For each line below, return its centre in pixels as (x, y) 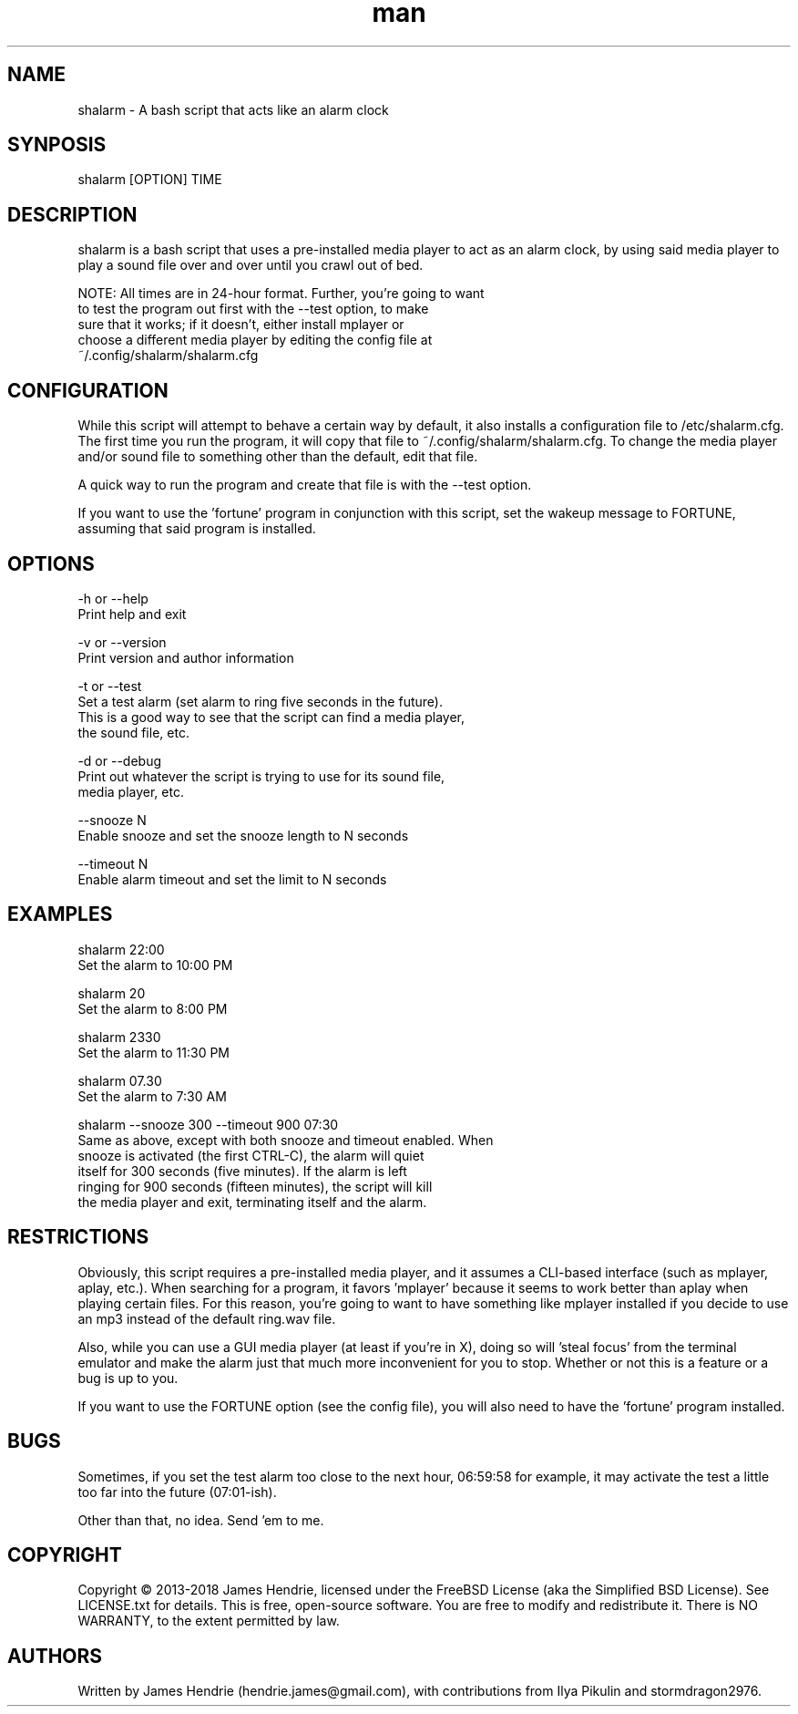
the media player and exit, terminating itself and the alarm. (252, 1202)
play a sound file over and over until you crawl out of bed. (251, 265)
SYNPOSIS (57, 145)
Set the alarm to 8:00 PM (153, 1008)
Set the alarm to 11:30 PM (154, 1052)
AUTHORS (55, 1656)
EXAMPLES (60, 914)
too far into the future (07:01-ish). (177, 1492)
